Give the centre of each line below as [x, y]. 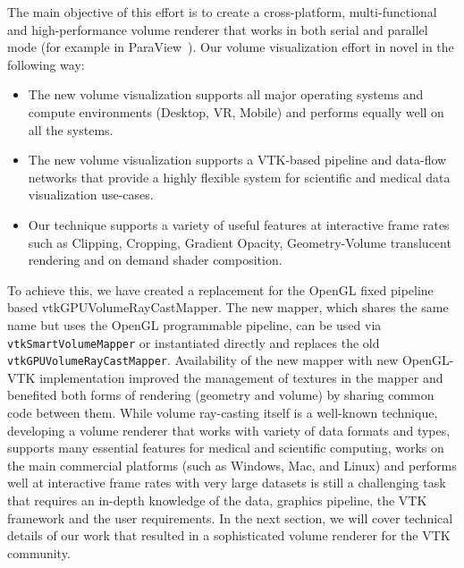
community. [39, 552]
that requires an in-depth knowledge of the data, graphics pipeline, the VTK [217, 500]
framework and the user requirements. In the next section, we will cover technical [230, 517]
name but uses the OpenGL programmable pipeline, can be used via [194, 324]
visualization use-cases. [91, 195]
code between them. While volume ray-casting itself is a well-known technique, [223, 412]
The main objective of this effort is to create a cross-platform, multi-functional [222, 12]
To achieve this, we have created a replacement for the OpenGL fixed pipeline [220, 289]
